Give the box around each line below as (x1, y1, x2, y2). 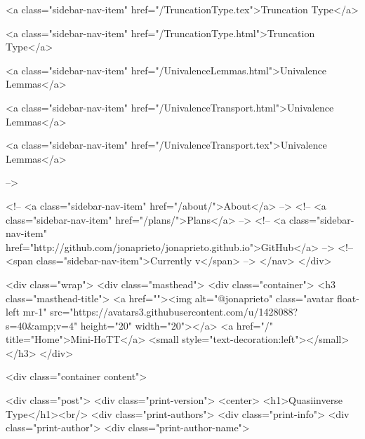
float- (336, 290, 359, 305)
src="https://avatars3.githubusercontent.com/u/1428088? (50, 304, 298, 319)
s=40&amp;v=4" (6, 318, 78, 332)
